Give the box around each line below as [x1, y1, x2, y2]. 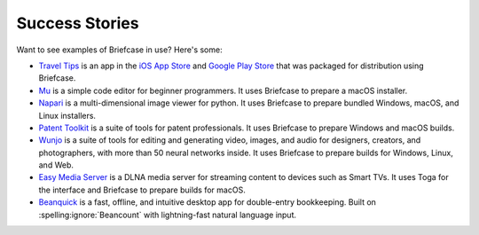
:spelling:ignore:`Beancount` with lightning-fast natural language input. [38, 209, 297, 220]
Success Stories [16, 13, 139, 33]
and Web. [38, 160, 75, 170]
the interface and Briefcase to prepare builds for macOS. [38, 184, 246, 195]
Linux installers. [38, 110, 97, 121]
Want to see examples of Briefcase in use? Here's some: [16, 44, 223, 55]
